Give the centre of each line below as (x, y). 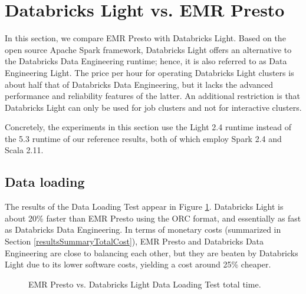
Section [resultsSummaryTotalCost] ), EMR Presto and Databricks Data (134, 241)
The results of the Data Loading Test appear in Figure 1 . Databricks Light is (144, 207)
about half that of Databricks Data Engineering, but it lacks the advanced (139, 84)
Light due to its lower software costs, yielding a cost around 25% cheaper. (138, 264)
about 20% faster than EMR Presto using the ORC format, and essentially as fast (153, 218)
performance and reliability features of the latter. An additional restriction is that (153, 96)
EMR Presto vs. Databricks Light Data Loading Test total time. (145, 284)
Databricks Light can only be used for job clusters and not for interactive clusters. (153, 107)
